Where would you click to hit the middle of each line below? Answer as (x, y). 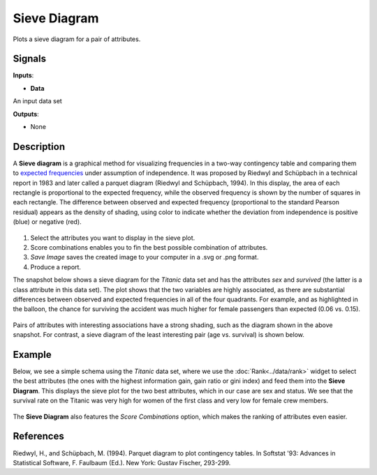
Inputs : (23, 75)
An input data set (37, 101)
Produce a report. (56, 267)
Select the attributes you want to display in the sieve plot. (113, 238)
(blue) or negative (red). (47, 222)
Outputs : (26, 114)
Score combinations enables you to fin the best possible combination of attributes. (149, 248)
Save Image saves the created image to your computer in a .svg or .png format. (145, 257)
